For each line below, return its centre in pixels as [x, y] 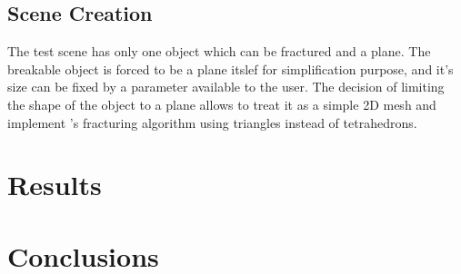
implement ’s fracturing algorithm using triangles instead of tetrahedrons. [212, 122]
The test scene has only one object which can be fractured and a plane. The [219, 51]
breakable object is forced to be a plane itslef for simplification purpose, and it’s [230, 68]
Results [55, 185]
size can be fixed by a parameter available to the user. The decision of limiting [226, 87]
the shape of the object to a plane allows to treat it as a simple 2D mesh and [222, 104]
